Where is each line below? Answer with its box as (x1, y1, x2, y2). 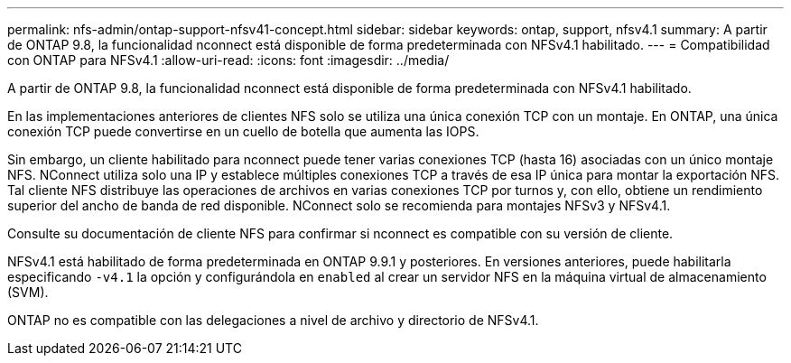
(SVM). (7, 284, 49, 300)
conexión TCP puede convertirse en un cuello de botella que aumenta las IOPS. (7, 124, 479, 139)
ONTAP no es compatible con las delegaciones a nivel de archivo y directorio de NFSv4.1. (7, 312, 539, 328)
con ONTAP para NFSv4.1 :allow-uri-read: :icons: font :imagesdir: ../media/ (7, 52, 450, 68)
